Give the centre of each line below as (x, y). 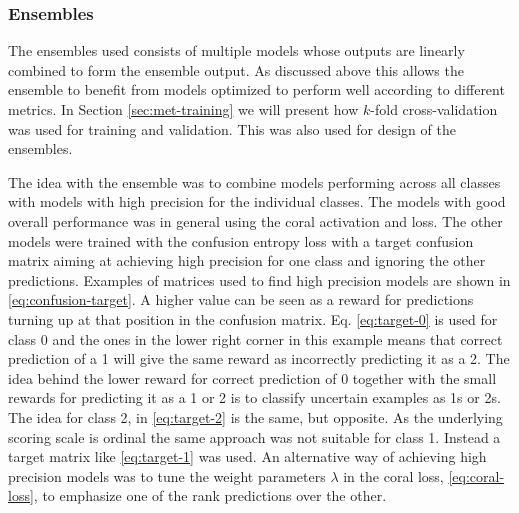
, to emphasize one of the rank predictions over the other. (210, 495)
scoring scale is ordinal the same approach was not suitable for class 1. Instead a (254, 436)
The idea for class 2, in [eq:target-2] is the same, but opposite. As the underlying (255, 416)
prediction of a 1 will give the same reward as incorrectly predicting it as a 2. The (259, 358)
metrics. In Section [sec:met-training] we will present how (183, 109)
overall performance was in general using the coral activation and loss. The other (255, 220)
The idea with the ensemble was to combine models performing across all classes (254, 181)
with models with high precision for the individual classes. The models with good (257, 201)
